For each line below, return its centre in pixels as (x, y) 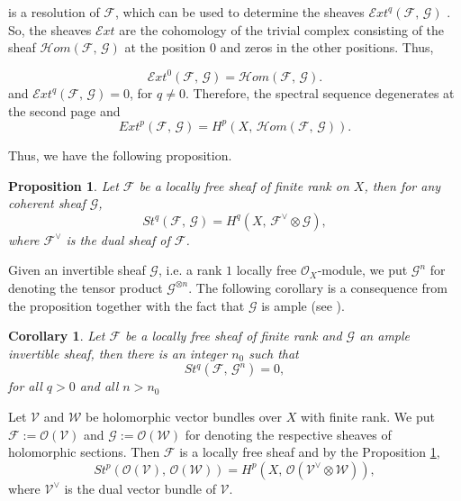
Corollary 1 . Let (57, 336)
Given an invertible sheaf (77, 270)
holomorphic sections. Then (84, 452)
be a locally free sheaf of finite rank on (244, 185)
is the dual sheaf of (118, 239)
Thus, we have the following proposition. (120, 155)
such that (274, 353)
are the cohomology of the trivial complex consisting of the (282, 29)
